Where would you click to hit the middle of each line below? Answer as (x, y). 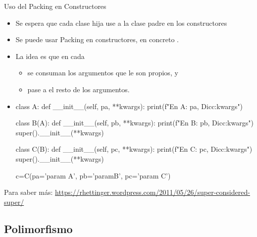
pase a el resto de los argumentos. (78, 89)
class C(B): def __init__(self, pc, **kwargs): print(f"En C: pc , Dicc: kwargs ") (134, 149)
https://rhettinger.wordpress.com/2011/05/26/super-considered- (153, 192)
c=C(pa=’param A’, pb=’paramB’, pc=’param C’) (93, 175)
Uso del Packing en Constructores (55, 6)
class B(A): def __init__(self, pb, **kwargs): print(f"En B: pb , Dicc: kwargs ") (134, 123)
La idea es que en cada (50, 56)
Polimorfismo (38, 228)
